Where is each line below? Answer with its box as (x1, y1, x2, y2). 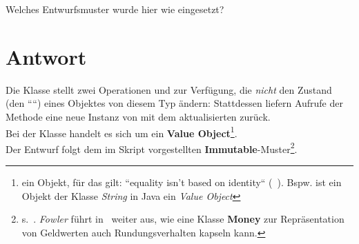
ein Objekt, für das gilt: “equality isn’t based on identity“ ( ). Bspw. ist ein (21, 175, 342, 189)
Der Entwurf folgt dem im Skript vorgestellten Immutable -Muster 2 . (6, 139, 298, 156)
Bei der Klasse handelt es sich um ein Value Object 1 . (6, 123, 237, 140)
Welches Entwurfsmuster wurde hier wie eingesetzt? (6, 2, 224, 16)
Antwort (6, 42, 87, 70)
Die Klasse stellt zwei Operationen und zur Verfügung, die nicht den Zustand (6, 82, 332, 96)
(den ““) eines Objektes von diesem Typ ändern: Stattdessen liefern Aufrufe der (6, 96, 343, 110)
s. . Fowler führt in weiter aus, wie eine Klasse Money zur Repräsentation (21, 212, 345, 226)
